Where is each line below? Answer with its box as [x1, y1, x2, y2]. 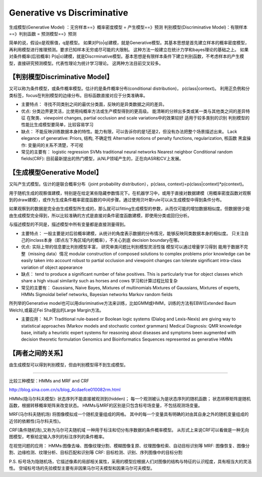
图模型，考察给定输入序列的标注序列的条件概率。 [9, 434, 107, 440]
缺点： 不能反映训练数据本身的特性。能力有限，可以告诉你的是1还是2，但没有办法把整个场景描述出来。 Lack [21, 129, 237, 134]
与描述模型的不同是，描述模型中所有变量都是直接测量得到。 [9, 221, 128, 228]
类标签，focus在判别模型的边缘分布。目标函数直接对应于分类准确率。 [9, 92, 148, 98]
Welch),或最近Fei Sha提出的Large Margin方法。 [9, 307, 104, 313]
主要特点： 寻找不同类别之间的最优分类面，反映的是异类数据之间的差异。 [21, 101, 167, 107]
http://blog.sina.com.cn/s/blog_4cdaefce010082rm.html [9, 387, 121, 393]
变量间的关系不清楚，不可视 [27, 142, 83, 148]
